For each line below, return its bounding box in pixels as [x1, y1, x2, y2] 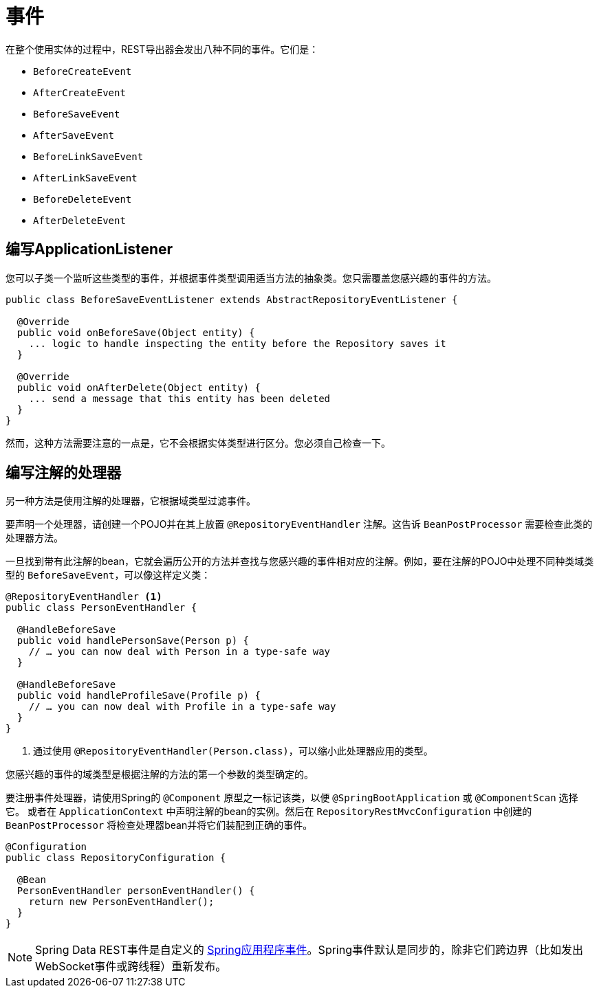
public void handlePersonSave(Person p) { [17, 635, 250, 647]
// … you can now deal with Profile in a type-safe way [28, 701, 336, 713]
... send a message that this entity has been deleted [28, 392, 331, 404]
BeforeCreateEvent [33, 65, 132, 77]
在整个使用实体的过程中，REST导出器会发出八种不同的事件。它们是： [6, 43, 319, 55]
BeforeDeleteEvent [33, 193, 132, 205]
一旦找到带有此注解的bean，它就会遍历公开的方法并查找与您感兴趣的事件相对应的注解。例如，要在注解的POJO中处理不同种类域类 [6, 555, 594, 568]
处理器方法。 [6, 532, 63, 544]
